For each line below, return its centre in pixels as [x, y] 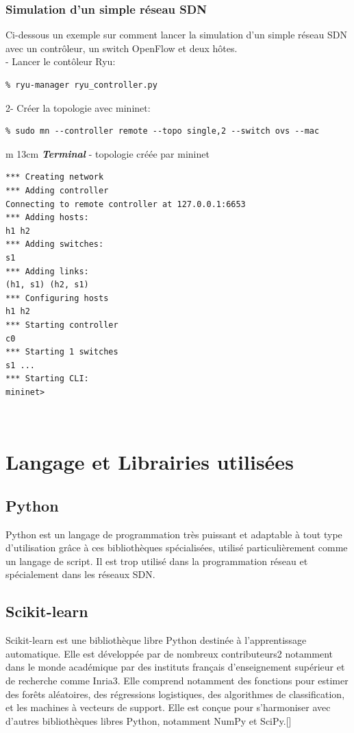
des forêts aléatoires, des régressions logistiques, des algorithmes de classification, [175, 694]
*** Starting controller [62, 325]
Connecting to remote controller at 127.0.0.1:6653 [126, 204]
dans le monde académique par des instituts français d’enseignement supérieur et [175, 667]
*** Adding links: [47, 271]
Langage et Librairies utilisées [150, 462]
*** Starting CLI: [47, 379]
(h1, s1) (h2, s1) [47, 285]
